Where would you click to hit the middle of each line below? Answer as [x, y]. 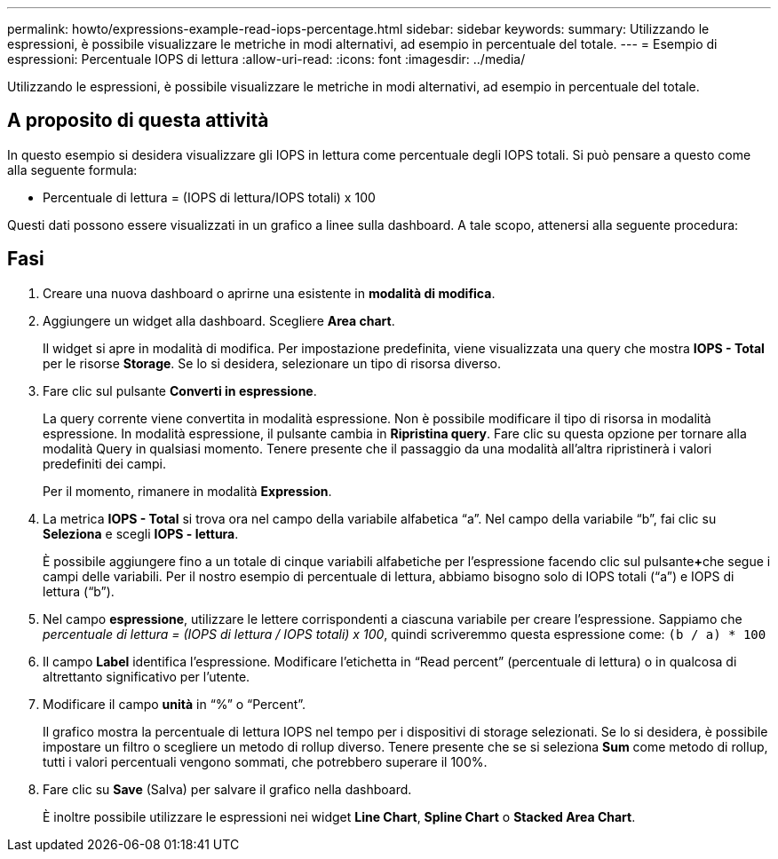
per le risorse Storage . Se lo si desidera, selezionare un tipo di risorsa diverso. [272, 363]
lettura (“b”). [79, 591]
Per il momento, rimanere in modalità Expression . [187, 491]
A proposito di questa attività [138, 121]
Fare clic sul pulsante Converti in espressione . [180, 390]
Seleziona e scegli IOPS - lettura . [141, 533]
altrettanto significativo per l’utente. [147, 676]
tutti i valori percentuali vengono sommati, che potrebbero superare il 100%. [265, 761]
